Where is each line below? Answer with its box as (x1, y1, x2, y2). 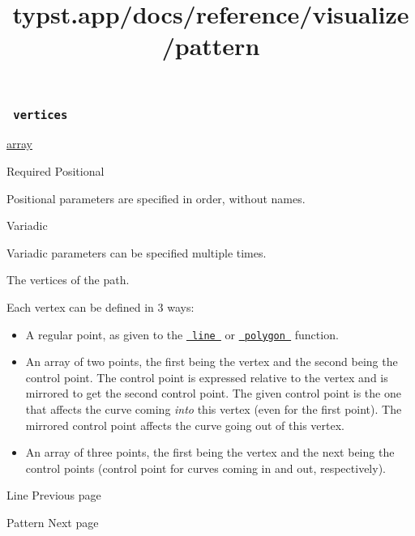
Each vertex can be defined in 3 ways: (6, 298, 195, 315)
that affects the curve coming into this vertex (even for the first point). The (25, 401, 402, 418)
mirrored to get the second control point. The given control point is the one (25, 385, 401, 402)
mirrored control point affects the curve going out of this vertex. (25, 416, 344, 433)
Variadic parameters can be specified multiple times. (6, 244, 267, 261)
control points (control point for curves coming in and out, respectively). (25, 459, 386, 476)
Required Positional (6, 163, 105, 180)
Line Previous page (6, 487, 101, 504)
